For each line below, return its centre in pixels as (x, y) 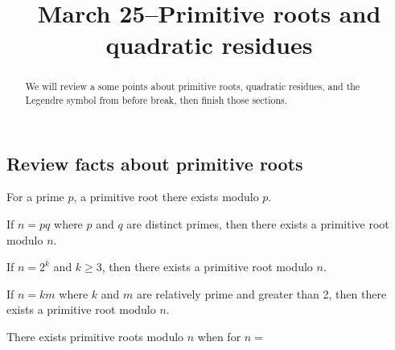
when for (219, 337)
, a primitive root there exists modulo (166, 197)
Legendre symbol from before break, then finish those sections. (156, 100)
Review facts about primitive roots (155, 163)
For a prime (35, 197)
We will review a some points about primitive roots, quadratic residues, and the (193, 86)
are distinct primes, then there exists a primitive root (258, 224)
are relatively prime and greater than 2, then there (261, 293)
